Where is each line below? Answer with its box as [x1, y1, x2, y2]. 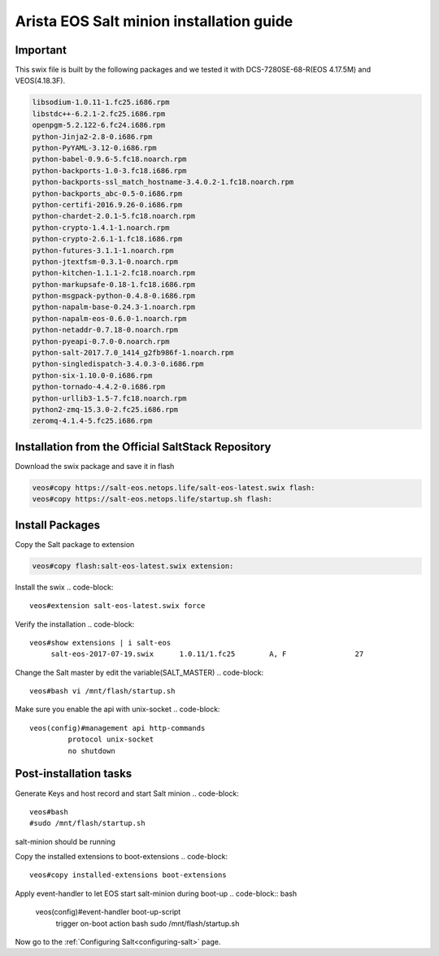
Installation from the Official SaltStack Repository [15, 440, 272, 454]
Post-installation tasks [15, 767, 133, 780]
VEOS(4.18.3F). [15, 76, 66, 85]
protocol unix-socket [67, 735, 154, 744]
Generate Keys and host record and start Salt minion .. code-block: [15, 789, 240, 798]
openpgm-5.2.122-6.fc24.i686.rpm [32, 120, 166, 130]
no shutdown [67, 746, 115, 755]
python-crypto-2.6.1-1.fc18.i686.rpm [32, 234, 183, 244]
